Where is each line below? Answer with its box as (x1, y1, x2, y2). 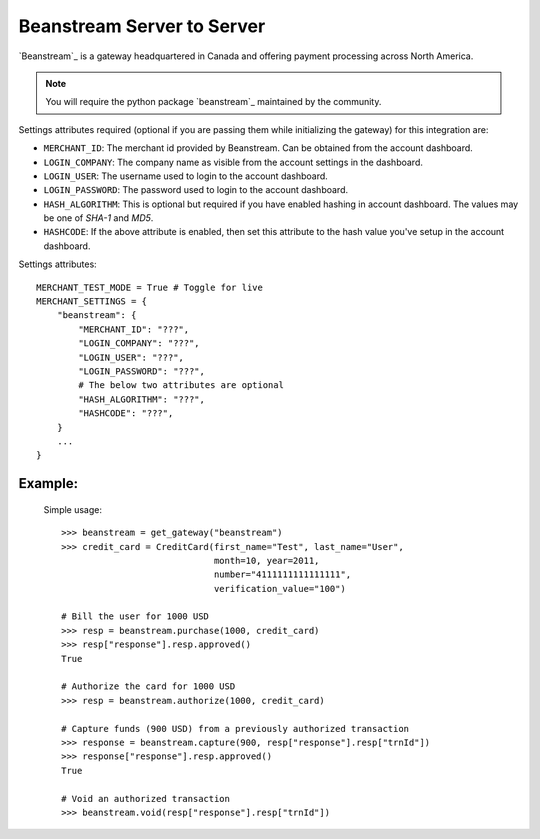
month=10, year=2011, (213, 555, 320, 566)
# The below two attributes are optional (78, 380, 285, 391)
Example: (18, 475, 79, 492)
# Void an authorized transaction (61, 793, 230, 804)
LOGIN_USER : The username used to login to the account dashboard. (43, 170, 329, 182)
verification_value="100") (213, 583, 347, 594)
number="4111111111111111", (213, 569, 352, 580)
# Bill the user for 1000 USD (61, 611, 210, 622)
